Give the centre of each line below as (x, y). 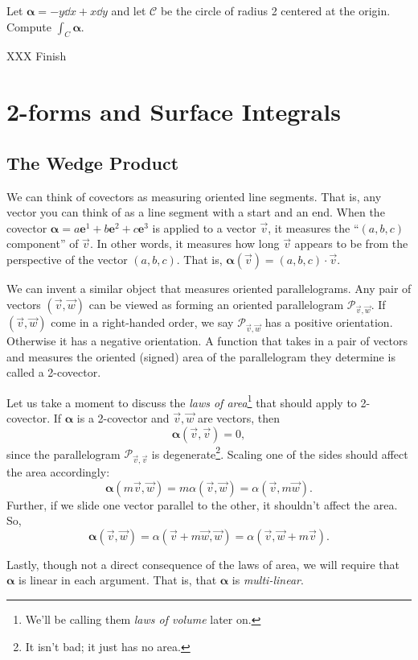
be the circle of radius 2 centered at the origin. (275, 10)
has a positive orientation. (329, 322)
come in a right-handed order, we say (142, 322)
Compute (29, 26)
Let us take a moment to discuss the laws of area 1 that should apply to (182, 401)
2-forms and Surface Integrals (174, 111)
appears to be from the (351, 243)
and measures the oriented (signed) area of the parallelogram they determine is (201, 356)
